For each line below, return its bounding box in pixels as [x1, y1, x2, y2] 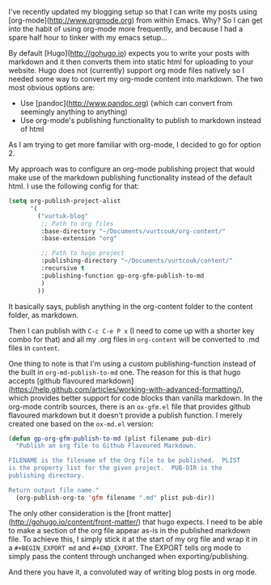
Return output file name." [8, 485, 100, 494]
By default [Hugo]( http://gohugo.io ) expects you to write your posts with [8, 49, 250, 57]
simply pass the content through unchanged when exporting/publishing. [8, 551, 249, 561]
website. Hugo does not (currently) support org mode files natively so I [8, 66, 245, 75]
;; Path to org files [40, 219, 114, 227]
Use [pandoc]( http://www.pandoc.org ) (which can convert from [19, 99, 233, 108]
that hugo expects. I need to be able [142, 517, 263, 527]
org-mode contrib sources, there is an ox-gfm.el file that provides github [8, 401, 251, 411]
